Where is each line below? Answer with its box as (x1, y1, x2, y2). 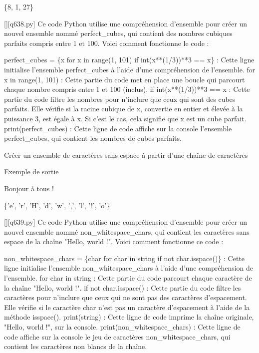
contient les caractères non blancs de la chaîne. (4, 341, 147, 352)
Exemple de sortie (4, 166, 59, 177)
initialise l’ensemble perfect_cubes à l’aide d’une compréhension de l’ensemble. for (4, 64, 256, 74)
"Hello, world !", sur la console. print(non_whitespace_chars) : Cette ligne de (4, 322, 241, 332)
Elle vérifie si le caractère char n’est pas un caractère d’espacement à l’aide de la (4, 302, 250, 312)
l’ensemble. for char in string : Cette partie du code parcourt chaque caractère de (4, 273, 252, 283)
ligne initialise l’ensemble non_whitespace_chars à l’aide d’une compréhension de (4, 263, 254, 273)
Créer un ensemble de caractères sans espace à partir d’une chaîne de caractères (4, 149, 248, 160)
